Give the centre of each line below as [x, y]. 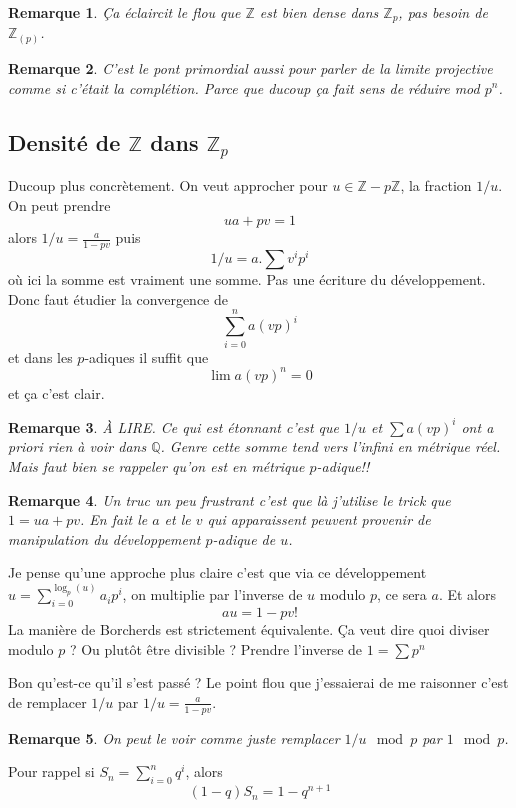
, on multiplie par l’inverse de [212, 594]
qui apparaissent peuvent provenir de [319, 519]
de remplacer [47, 701]
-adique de [244, 538]
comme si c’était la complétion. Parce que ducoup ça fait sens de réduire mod [244, 87]
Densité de [64, 141]
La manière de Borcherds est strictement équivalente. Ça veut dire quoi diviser [249, 629]
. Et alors [467, 594]
